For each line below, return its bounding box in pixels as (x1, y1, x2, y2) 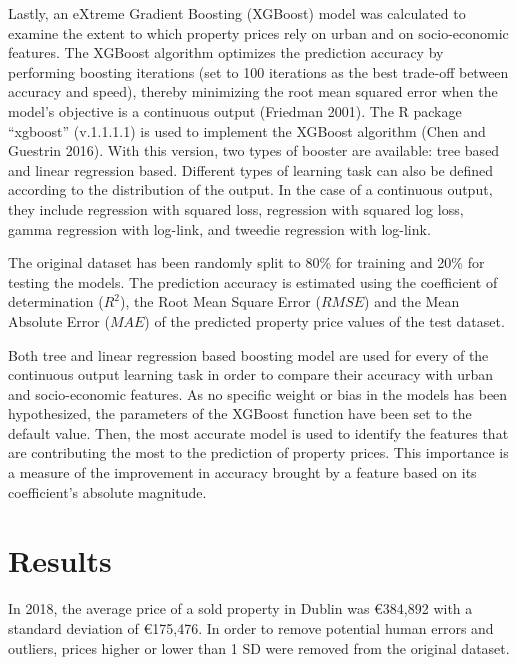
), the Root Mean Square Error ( (120, 291, 321, 312)
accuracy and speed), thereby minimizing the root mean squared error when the (8, 81, 498, 102)
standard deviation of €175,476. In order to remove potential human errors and (8, 617, 494, 638)
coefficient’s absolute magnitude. (8, 481, 207, 502)
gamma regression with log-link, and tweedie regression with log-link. (8, 218, 431, 239)
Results (8, 540, 112, 581)
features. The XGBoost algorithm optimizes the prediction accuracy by (8, 42, 444, 63)
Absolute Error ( (8, 310, 110, 331)
